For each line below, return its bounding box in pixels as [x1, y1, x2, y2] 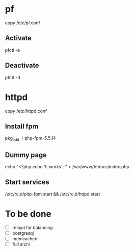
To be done [5, 208, 52, 220]
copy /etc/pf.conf [5, 20, 41, 26]
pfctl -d [5, 74, 21, 80]
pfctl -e [5, 47, 20, 53]
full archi [12, 241, 30, 247]
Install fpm [5, 122, 38, 130]
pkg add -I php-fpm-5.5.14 [5, 135, 56, 142]
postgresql [12, 230, 34, 236]
